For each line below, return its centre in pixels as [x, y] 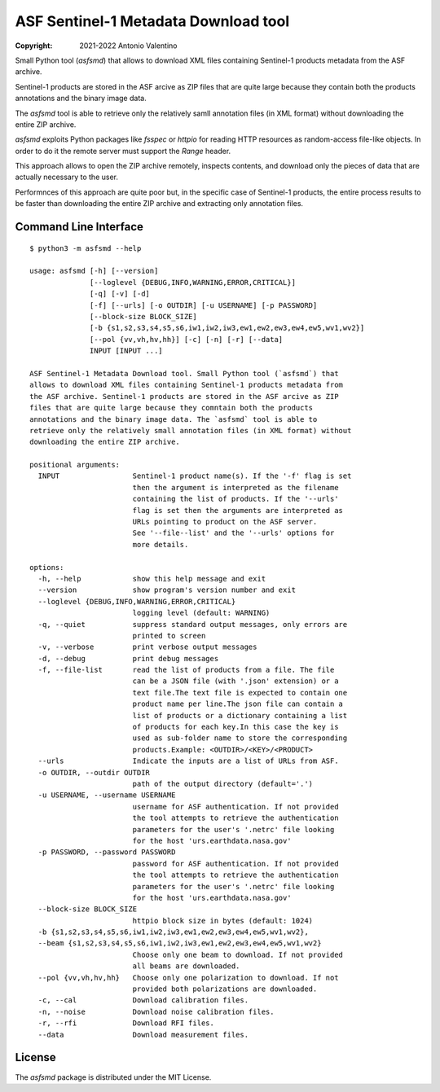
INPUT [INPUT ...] [126, 351]
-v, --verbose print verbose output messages [147, 647]
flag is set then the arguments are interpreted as [238, 510]
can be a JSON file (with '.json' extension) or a [235, 681]
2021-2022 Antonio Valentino [128, 46]
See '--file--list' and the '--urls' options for [233, 533]
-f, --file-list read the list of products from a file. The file [186, 670]
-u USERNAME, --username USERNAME [107, 795]
